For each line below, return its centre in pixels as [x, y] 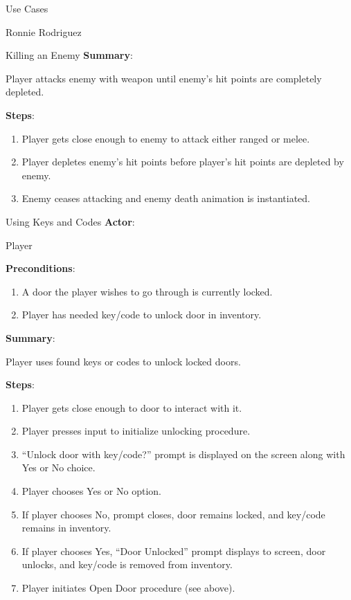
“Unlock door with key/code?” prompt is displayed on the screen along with [183, 454]
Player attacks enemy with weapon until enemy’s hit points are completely [164, 78]
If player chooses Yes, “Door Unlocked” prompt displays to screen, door [174, 551]
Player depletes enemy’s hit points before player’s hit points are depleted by [183, 162]
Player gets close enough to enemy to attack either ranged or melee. [166, 138]
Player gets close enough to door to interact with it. [132, 407]
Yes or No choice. [58, 467]
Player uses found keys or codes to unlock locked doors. [123, 361]
